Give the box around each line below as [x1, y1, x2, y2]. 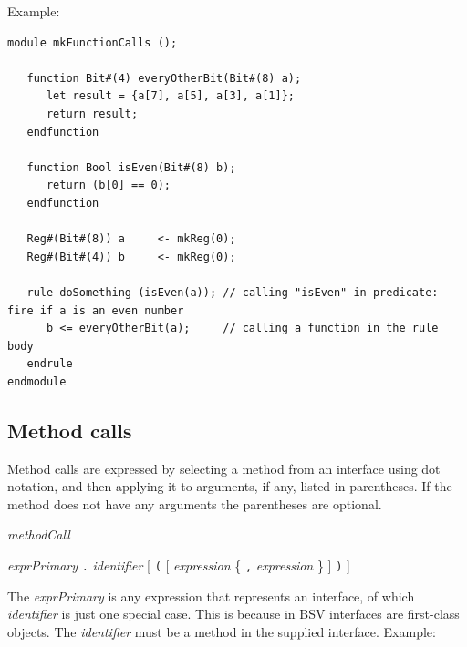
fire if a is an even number [7, 303, 184, 317]
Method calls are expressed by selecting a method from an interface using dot [7, 458, 441, 478]
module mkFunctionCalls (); [7, 36, 178, 49]
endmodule [7, 375, 67, 388]
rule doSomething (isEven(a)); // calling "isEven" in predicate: [26, 285, 439, 299]
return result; [46, 107, 139, 120]
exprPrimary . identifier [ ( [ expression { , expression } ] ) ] [7, 556, 350, 575]
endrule [26, 357, 73, 371]
